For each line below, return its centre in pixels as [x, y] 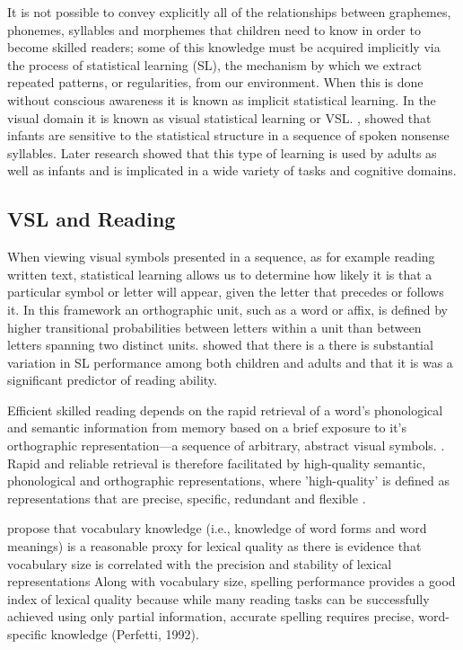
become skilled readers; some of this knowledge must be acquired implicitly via [224, 47]
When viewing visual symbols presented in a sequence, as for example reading [221, 257]
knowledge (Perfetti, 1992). [125, 634]
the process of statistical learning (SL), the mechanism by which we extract [214, 64]
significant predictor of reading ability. [112, 380]
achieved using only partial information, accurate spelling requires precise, [211, 616]
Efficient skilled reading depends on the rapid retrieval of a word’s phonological [225, 410]
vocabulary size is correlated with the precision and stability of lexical [200, 563]
